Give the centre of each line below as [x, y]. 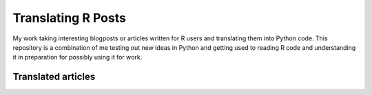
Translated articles [54, 77]
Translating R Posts [70, 18]
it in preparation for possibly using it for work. [77, 57]
